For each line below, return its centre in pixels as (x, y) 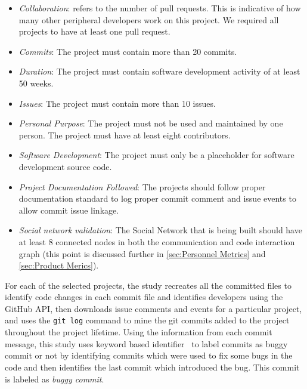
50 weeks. (36, 83)
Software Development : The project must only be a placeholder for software (156, 155)
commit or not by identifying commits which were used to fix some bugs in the (149, 355)
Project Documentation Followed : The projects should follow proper (142, 186)
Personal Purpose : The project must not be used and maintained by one (151, 123)
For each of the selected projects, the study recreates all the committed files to (148, 285)
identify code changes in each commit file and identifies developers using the (144, 297)
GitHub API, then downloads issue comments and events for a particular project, (153, 308)
